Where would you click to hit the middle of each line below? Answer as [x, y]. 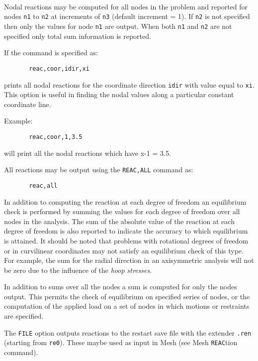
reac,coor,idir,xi [59, 68]
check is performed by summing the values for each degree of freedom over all [122, 211]
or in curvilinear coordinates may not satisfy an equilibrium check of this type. [124, 250]
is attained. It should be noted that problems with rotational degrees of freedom [126, 240]
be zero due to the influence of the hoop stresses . [78, 270]
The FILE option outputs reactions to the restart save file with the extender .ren [128, 332]
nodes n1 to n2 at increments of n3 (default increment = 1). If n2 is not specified [127, 16]
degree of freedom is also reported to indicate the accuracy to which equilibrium [126, 231]
